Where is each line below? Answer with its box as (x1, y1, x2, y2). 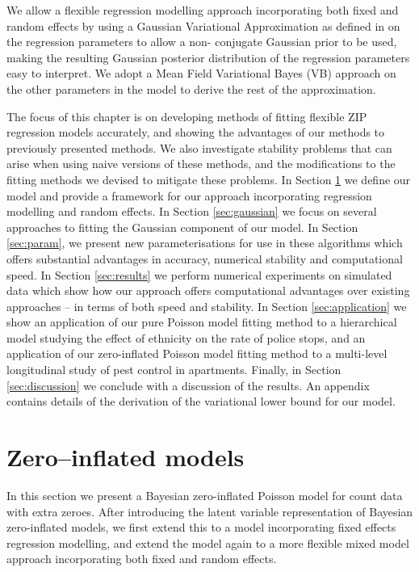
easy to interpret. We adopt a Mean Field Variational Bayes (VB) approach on (6, 65, 396, 82)
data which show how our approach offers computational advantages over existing (6, 282, 410, 299)
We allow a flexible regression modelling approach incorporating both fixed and (6, 2, 399, 18)
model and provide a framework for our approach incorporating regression (6, 187, 372, 204)
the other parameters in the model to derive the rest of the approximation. (6, 80, 376, 97)
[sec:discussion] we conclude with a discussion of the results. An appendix (6, 376, 370, 393)
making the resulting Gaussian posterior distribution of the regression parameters (6, 48, 410, 65)
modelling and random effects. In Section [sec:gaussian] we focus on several (6, 203, 377, 220)
